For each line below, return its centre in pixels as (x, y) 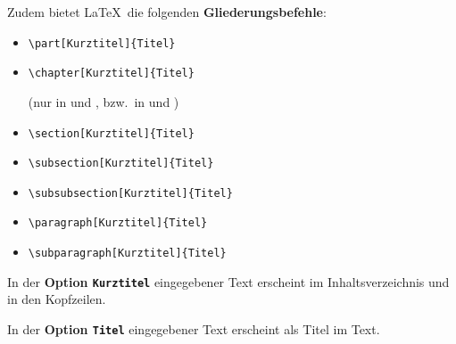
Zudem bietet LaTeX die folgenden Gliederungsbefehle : (167, 12)
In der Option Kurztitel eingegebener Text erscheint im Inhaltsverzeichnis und (228, 281)
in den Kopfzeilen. (57, 299)
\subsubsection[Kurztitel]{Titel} (130, 193)
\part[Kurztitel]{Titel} (102, 43)
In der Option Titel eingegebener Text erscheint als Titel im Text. (194, 329)
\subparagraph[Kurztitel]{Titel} (127, 254)
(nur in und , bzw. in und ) (104, 101)
